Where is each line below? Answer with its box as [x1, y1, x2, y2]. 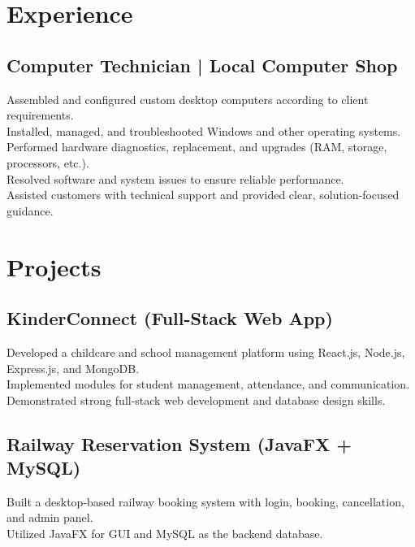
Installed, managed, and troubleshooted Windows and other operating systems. [6, 122, 401, 139]
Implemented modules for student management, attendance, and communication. [6, 376, 410, 393]
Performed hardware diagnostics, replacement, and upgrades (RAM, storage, [6, 138, 387, 155]
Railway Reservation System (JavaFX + [6, 431, 352, 456]
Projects [6, 250, 102, 283]
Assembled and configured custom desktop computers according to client [6, 90, 369, 107]
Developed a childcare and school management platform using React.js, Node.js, [6, 343, 405, 360]
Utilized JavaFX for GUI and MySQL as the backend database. [6, 525, 323, 542]
